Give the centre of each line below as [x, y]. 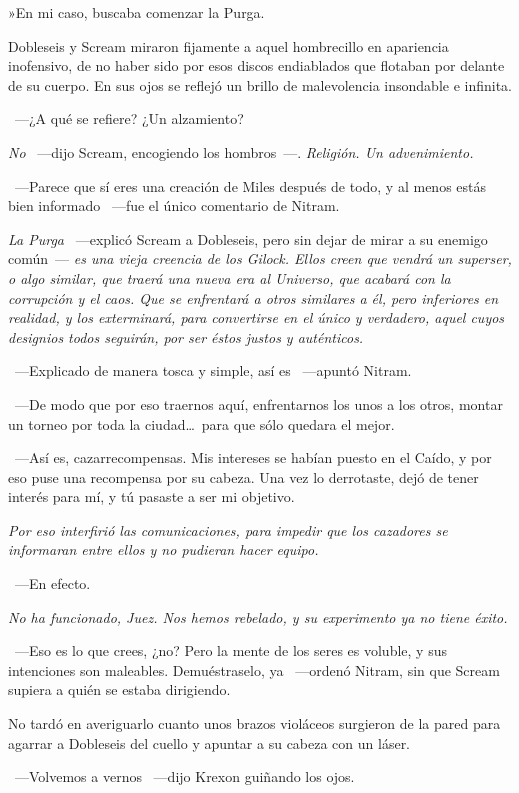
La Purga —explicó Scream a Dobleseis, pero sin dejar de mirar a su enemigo [248, 238]
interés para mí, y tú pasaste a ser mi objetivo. [151, 496]
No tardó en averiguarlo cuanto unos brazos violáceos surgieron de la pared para [254, 723]
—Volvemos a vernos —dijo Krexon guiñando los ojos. [184, 776]
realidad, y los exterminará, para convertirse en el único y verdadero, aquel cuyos [256, 317]
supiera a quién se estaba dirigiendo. [119, 689]
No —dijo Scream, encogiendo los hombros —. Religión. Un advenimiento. [241, 151]
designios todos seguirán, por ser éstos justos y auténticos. [186, 336]
